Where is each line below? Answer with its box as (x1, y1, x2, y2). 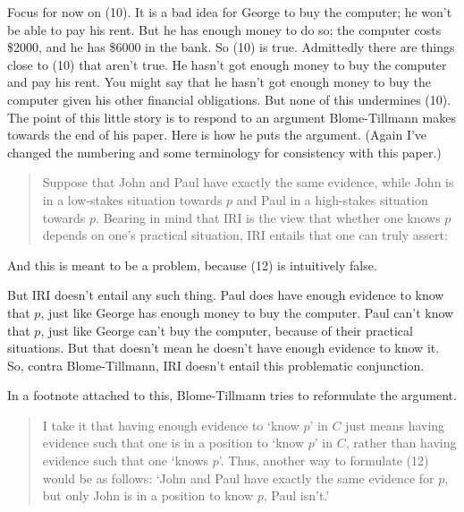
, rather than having (345, 433, 457, 452)
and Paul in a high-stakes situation (236, 190, 428, 209)
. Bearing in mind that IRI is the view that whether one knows (96, 208, 441, 226)
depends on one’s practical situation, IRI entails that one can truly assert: (42, 226, 448, 244)
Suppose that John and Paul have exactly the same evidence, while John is (42, 173, 454, 192)
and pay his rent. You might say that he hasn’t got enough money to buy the (7, 73, 431, 91)
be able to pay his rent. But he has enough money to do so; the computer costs (7, 20, 442, 38)
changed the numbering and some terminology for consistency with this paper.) (7, 142, 442, 161)
